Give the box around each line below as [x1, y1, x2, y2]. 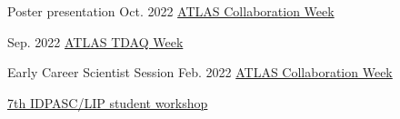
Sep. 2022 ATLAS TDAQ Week [7, 32, 184, 51]
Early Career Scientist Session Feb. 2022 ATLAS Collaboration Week [7, 63, 393, 82]
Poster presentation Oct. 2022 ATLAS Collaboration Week [7, 2, 335, 20]
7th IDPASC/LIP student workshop [7, 93, 208, 112]
